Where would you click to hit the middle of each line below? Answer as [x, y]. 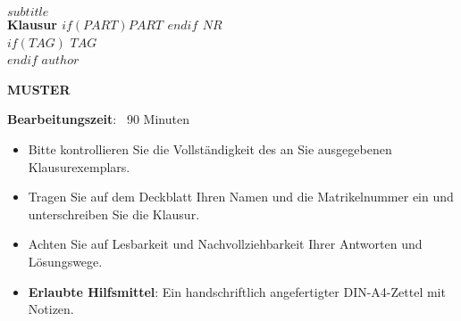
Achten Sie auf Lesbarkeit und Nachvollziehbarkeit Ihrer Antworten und [225, 244]
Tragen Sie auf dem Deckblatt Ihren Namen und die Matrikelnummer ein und [241, 197]
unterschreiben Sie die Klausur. [114, 214]
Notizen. [51, 309]
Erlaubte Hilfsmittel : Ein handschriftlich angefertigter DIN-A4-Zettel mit [237, 291]
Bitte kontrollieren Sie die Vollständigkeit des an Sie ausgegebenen [210, 148]
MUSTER [39, 89]
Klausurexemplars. [79, 166]
